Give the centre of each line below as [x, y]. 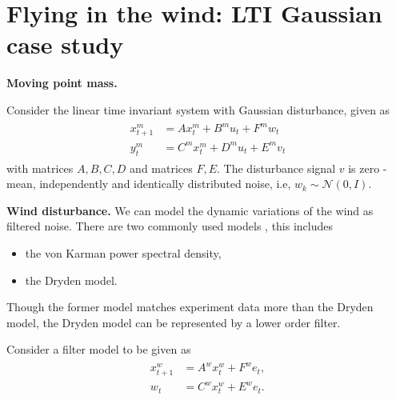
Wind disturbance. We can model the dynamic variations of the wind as [190, 210]
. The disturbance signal [276, 168]
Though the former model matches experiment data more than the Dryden [190, 307]
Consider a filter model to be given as [99, 349]
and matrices [161, 168]
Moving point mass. [62, 83]
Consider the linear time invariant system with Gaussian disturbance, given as [198, 109]
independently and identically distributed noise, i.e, [165, 184]
